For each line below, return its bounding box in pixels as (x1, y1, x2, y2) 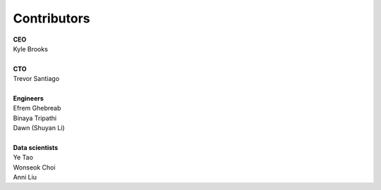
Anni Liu (13, 173, 37, 182)
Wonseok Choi (13, 163, 56, 172)
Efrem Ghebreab (13, 104, 61, 113)
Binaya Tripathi (13, 113, 56, 122)
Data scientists (13, 143, 59, 151)
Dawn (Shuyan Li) (13, 124, 65, 132)
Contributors (13, 11, 91, 26)
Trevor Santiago (13, 75, 60, 83)
